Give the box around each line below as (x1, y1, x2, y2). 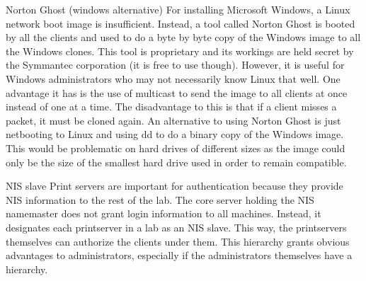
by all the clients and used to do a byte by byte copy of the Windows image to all (6, 30, 361, 45)
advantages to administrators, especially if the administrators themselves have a (6, 248, 353, 263)
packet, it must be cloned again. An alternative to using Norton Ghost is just (6, 113, 341, 127)
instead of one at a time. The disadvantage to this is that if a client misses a (6, 99, 337, 114)
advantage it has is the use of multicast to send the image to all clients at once (6, 85, 348, 100)
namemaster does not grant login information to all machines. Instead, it (6, 206, 321, 221)
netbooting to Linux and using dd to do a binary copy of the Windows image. (6, 127, 344, 142)
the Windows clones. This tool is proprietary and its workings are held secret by (6, 43, 354, 58)
